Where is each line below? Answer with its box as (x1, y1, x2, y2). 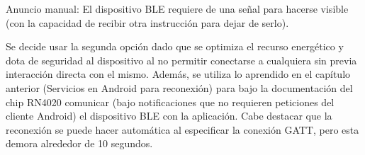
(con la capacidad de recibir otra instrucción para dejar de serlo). (6, 15, 289, 30)
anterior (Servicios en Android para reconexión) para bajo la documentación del (6, 80, 353, 95)
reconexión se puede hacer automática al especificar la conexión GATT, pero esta (6, 122, 359, 137)
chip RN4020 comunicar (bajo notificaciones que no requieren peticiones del (6, 94, 335, 109)
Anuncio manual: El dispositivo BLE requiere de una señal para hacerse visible (6, 1, 349, 16)
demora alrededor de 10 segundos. (6, 136, 153, 151)
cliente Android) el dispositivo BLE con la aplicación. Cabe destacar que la (6, 108, 332, 123)
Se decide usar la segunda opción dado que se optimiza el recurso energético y (6, 39, 344, 54)
